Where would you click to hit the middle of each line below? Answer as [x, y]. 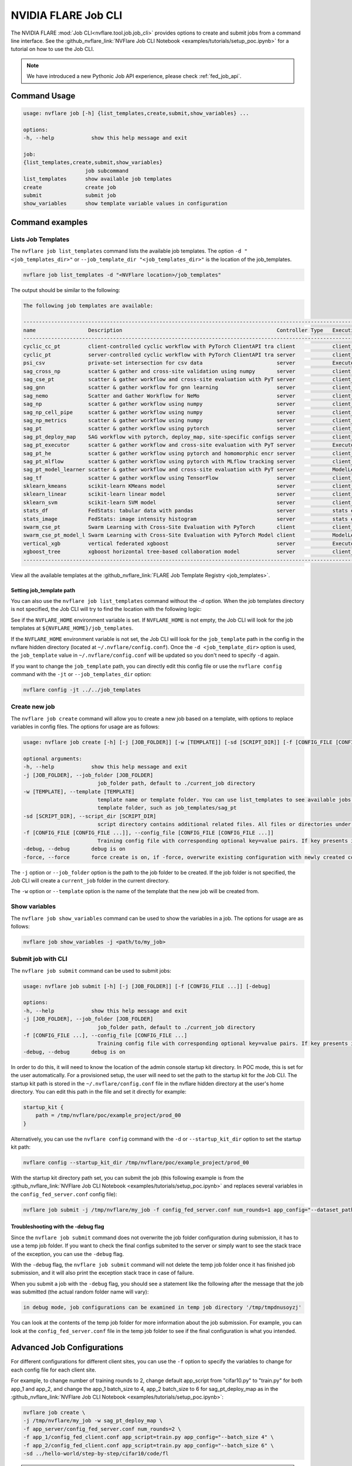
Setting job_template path [43, 590]
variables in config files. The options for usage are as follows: [85, 727]
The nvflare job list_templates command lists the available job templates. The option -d [126, 251]
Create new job [33, 707]
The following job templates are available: [88, 306]
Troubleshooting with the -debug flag [57, 1227]
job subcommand [107, 171]
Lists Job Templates [40, 239]
